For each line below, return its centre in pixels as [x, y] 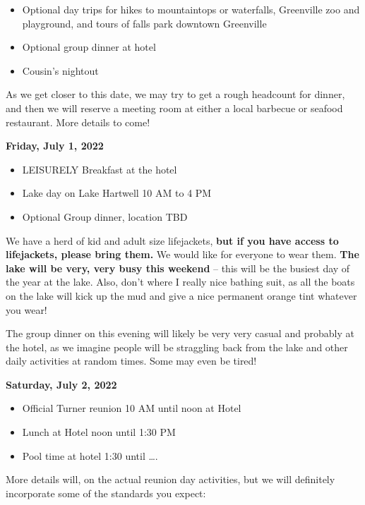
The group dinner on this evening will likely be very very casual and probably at [180, 333]
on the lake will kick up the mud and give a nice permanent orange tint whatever [181, 295]
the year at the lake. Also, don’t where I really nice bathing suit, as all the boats [180, 282]
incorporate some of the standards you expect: [106, 493]
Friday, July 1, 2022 [55, 146]
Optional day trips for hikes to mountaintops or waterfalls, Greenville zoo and [191, 9]
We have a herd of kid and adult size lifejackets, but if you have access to [172, 240]
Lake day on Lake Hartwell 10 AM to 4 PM [117, 193]
